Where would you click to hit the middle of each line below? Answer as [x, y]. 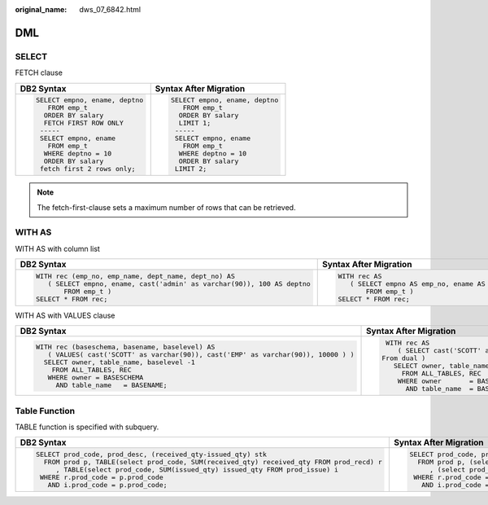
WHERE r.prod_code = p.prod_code [102, 478]
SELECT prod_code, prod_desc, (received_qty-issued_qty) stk [151, 455]
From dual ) [404, 358]
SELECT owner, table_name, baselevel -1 [119, 362]
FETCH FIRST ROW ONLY [83, 123]
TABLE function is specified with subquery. [87, 427]
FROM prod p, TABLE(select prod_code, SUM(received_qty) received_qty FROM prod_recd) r [213, 462]
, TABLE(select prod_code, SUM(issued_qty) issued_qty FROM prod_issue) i [197, 470]
